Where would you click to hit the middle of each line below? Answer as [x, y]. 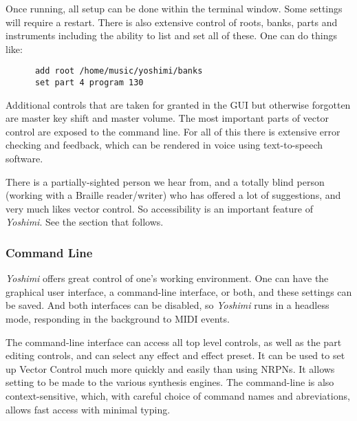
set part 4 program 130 [89, 83]
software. [24, 159]
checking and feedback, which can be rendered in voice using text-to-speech [164, 145]
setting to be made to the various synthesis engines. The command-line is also [170, 382]
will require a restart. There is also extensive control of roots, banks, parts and [172, 22]
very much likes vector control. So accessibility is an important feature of [159, 208]
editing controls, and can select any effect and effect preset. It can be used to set [175, 355]
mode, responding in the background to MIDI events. [118, 319]
